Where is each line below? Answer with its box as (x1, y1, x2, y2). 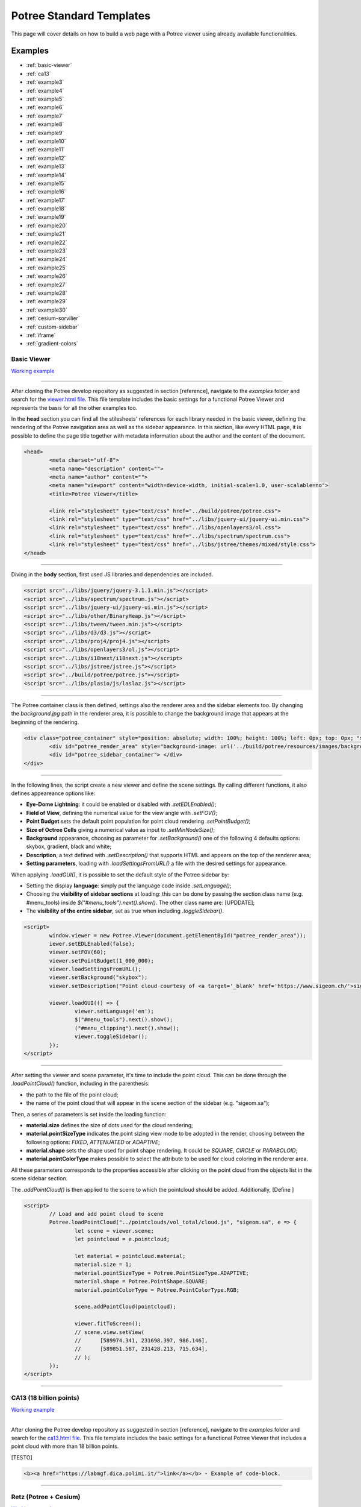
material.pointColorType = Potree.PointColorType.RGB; (74, 1286, 240, 1293)
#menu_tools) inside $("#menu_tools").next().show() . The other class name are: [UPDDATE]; (26, 899, 255, 906)
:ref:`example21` (26, 230, 66, 238)
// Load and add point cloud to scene (49, 1210, 164, 1218)
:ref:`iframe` (26, 332, 56, 339)
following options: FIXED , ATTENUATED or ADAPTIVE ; (26, 1138, 161, 1145)
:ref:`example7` (26, 112, 64, 119)
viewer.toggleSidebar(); (74, 1033, 148, 1040)
